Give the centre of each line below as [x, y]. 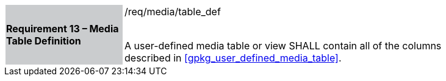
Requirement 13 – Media [63, 29]
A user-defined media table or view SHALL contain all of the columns [283, 46]
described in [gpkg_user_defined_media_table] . [233, 58]
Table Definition [44, 41]
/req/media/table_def [173, 12]
